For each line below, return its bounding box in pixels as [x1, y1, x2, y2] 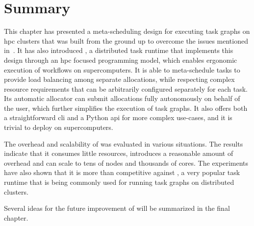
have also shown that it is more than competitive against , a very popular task [4, 167, 240, 177]
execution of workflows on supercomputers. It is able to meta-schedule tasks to [4, 64, 240, 75]
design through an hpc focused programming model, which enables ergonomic [4, 54, 237, 65]
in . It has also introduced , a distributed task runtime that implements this [4, 45, 233, 55]
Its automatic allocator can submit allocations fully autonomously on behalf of [4, 93, 240, 103]
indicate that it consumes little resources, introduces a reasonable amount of [4, 148, 233, 158]
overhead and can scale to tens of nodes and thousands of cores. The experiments [4, 157, 249, 168]
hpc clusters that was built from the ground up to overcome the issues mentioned [4, 35, 248, 46]
